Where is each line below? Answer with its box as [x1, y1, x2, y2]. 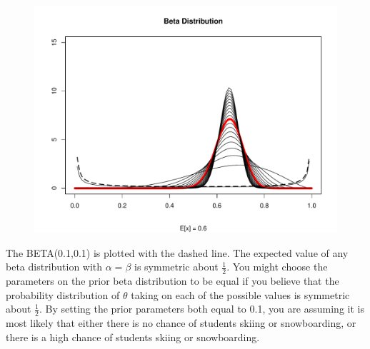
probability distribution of [6, 287, 120, 302]
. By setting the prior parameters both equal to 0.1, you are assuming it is [39, 301, 364, 316]
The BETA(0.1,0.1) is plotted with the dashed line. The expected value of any [6, 245, 349, 260]
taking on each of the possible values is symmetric [131, 287, 350, 302]
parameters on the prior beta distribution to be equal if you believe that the [6, 273, 339, 288]
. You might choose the [226, 259, 328, 274]
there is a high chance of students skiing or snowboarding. [6, 329, 260, 344]
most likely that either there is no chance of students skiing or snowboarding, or [6, 315, 356, 330]
